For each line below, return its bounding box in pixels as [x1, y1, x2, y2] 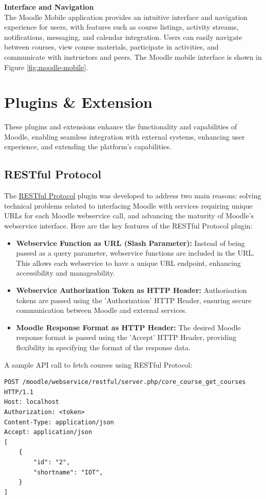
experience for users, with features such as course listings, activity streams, [4, 21, 239, 32]
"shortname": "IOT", [33, 468, 103, 476]
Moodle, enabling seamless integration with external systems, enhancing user [4, 131, 245, 142]
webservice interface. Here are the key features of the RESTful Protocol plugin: [4, 220, 253, 231]
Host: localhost [4, 398, 59, 406]
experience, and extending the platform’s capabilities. [4, 141, 171, 152]
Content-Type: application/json [4, 418, 114, 426]
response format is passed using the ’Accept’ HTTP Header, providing [16, 332, 236, 343]
